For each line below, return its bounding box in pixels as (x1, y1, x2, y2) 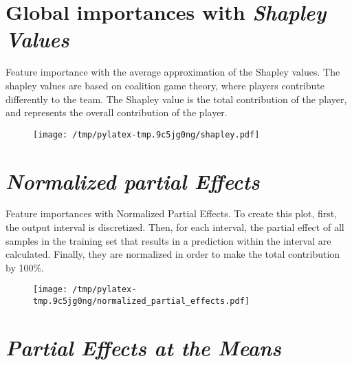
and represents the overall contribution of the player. (5, 105, 228, 120)
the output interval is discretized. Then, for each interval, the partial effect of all (5, 220, 344, 234)
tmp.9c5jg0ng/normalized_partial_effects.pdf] (33, 296, 250, 307)
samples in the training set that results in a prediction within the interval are (5, 233, 331, 247)
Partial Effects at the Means (5, 333, 281, 362)
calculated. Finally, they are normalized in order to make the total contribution (5, 247, 340, 261)
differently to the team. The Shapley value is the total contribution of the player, (5, 91, 347, 106)
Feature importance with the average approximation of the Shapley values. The (5, 65, 340, 79)
